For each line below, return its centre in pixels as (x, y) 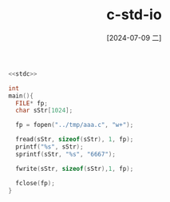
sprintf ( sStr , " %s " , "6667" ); (65, 154)
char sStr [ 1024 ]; (44, 111)
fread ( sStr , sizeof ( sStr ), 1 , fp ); (75, 140)
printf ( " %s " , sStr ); (49, 147)
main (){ (21, 96)
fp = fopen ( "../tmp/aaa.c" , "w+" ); (75, 125)
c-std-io (134, 15)
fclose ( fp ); (36, 183)
